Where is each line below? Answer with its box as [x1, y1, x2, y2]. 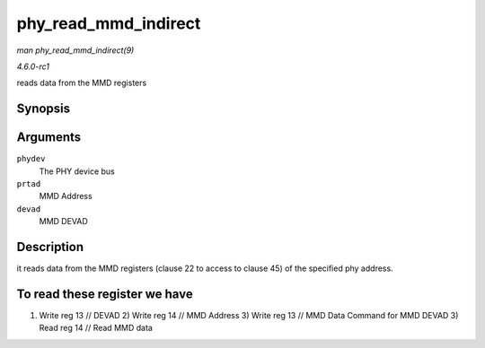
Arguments [16, 130, 82, 145]
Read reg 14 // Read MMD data [39, 323, 153, 334]
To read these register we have [16, 286, 193, 301]
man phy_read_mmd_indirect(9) [16, 45, 135, 56]
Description [16, 239, 84, 255]
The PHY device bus [39, 166, 116, 177]
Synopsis [16, 101, 71, 117]
